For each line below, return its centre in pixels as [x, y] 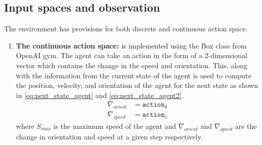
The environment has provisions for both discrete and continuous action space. [126, 29]
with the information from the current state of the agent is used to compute [134, 75]
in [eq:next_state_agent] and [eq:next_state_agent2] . [100, 95]
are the [246, 126]
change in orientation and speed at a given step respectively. [109, 136]
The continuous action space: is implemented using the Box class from [131, 45]
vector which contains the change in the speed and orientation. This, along [132, 65]
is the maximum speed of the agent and [115, 126]
